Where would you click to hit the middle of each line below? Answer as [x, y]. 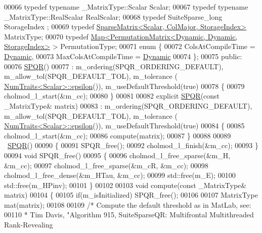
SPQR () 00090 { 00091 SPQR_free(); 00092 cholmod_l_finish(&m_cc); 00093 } [133, 145]
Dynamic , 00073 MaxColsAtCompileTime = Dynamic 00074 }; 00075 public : [123, 56]
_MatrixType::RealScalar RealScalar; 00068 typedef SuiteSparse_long [113, 16]
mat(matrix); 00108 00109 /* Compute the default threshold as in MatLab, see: [128, 204]
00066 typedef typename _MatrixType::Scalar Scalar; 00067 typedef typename [126, 7]
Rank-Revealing [29, 225]
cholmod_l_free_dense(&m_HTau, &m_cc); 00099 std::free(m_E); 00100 [120, 175]
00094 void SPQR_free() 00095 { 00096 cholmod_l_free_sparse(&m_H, [117, 155]
